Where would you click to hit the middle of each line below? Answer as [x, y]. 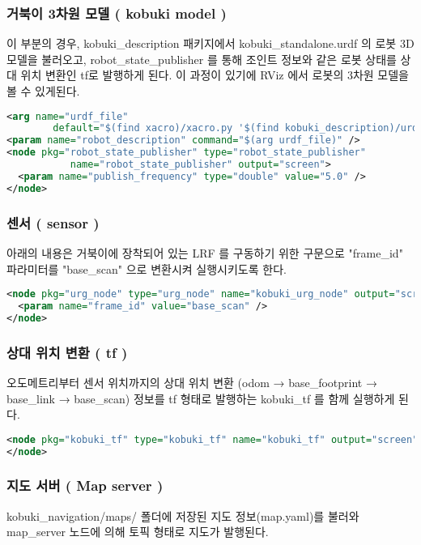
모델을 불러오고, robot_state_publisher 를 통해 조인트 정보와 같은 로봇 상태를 [202, 59]
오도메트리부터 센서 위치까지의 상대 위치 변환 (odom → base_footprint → [192, 382]
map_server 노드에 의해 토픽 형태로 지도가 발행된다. [138, 532]
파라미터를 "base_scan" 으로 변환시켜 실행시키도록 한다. [147, 268]
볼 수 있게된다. [43, 91]
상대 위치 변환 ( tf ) [67, 352]
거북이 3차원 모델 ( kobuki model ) [117, 13]
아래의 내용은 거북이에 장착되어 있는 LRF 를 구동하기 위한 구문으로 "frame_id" [205, 252]
